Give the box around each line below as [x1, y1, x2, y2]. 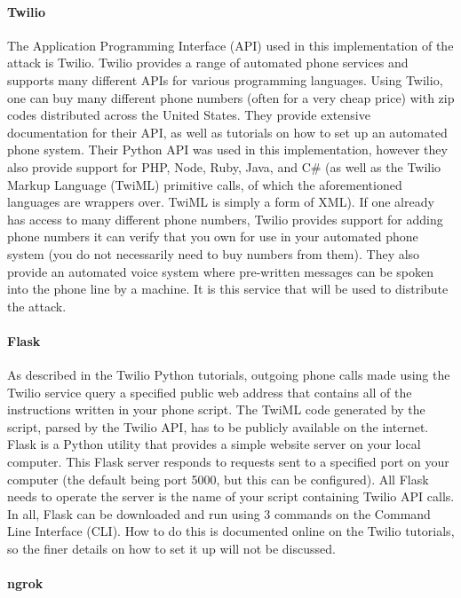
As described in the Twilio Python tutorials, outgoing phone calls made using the [7, 366, 450, 384]
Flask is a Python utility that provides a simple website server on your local [7, 435, 421, 453]
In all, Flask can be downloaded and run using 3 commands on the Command [7, 504, 431, 523]
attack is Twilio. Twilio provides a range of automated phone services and [7, 53, 409, 72]
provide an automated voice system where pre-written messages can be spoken [7, 262, 434, 280]
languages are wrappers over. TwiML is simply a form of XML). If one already [7, 193, 434, 211]
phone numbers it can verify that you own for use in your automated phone [7, 227, 418, 246]
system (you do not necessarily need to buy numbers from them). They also [7, 244, 420, 263]
